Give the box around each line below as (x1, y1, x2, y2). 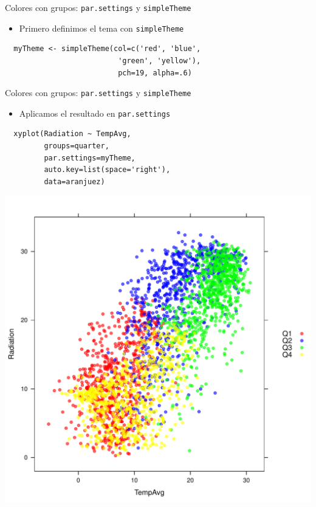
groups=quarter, (44, 142, 109, 150)
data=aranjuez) (44, 177, 105, 186)
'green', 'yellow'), (118, 56, 201, 65)
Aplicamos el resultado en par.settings (19, 106, 171, 119)
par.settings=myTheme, (44, 153, 136, 162)
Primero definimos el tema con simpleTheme (19, 21, 184, 34)
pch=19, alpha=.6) (118, 68, 192, 77)
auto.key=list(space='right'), (44, 165, 171, 174)
